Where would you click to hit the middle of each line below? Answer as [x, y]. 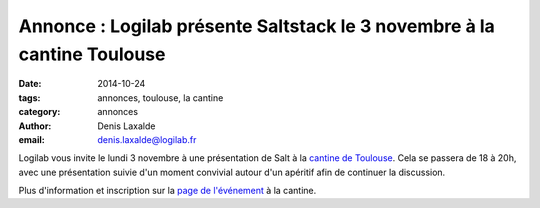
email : [31, 139]
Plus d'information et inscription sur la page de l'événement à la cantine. [167, 191]
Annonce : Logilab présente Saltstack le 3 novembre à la [256, 26]
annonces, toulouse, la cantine [160, 97]
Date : [30, 84]
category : [39, 112]
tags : [29, 97]
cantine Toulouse [92, 54]
